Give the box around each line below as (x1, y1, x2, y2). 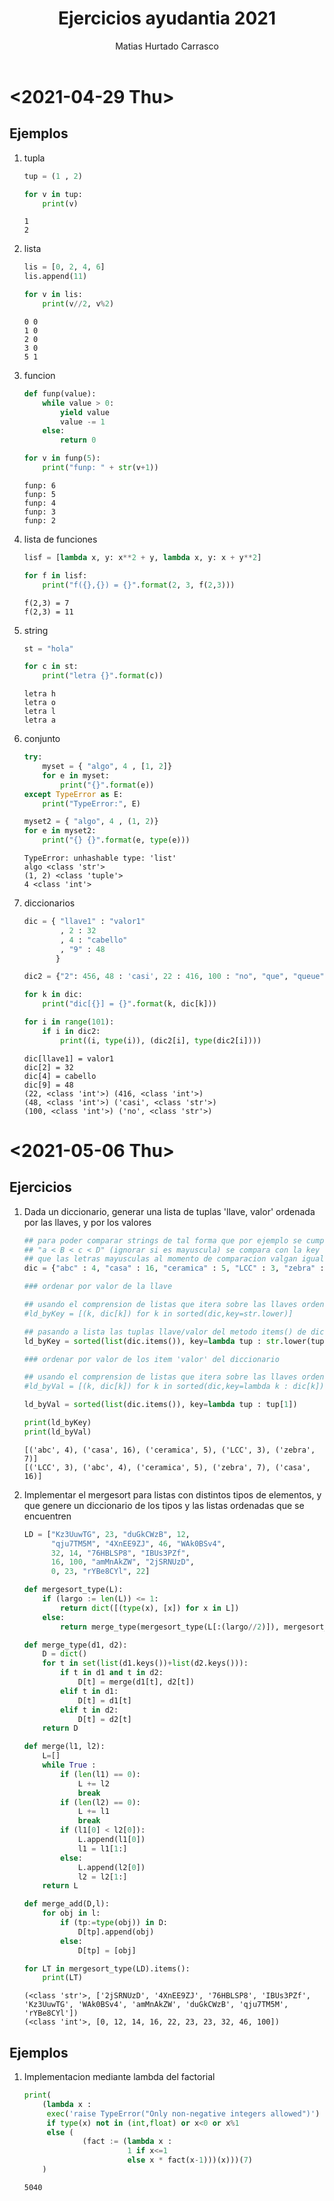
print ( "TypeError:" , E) (42, 798, 141, 809)
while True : (42, 1760, 97, 1770)
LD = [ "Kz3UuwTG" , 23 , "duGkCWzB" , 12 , (23, 1529, 191, 1539)
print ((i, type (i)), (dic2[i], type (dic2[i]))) (60, 1035, 262, 1046)
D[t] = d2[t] (77, 1714, 132, 1724)
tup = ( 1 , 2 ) (23, 171, 83, 181)
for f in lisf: (23, 570, 88, 581)
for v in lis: (23, 290, 83, 300)
